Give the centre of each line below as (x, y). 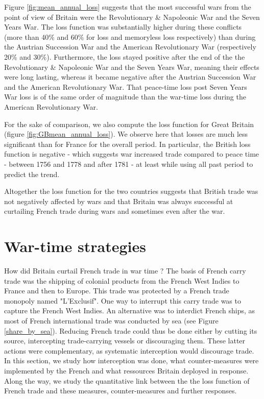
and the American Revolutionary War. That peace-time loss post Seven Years (126, 86)
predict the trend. (32, 174)
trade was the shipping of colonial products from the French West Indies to (122, 280)
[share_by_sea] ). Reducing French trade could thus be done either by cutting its (131, 330)
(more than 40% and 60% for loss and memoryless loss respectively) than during (130, 36)
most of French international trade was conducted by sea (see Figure (111, 320)
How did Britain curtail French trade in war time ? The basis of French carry (125, 270)
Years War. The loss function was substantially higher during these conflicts (123, 27)
